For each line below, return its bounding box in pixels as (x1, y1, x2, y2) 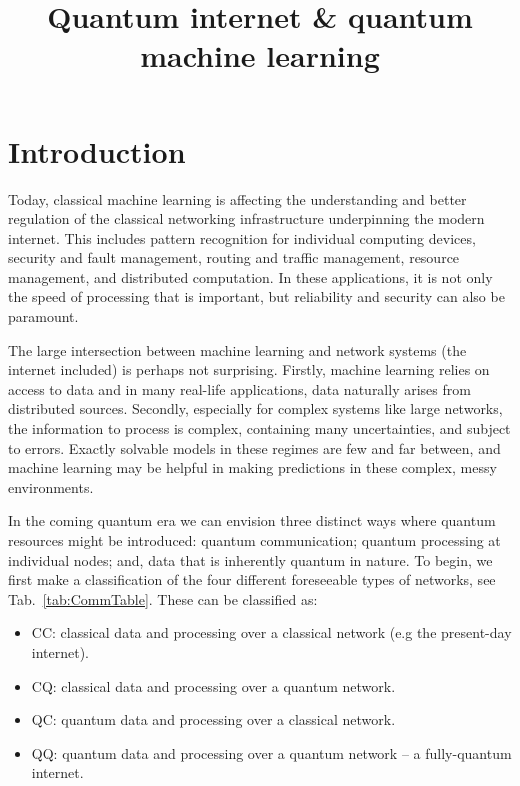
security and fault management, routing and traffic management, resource (8, 247, 460, 268)
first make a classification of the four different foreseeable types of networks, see (8, 569, 496, 590)
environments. (8, 476, 94, 497)
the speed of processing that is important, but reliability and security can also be (8, 286, 505, 307)
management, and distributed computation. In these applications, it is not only (8, 266, 493, 287)
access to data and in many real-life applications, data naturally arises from (8, 378, 471, 399)
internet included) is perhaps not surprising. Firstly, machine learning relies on (8, 359, 490, 380)
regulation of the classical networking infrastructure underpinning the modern (8, 208, 485, 229)
